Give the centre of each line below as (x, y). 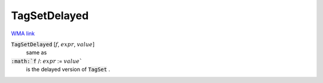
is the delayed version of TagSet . (68, 69)
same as (36, 53)
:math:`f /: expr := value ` (47, 61)
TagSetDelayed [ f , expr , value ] (53, 44)
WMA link (23, 33)
